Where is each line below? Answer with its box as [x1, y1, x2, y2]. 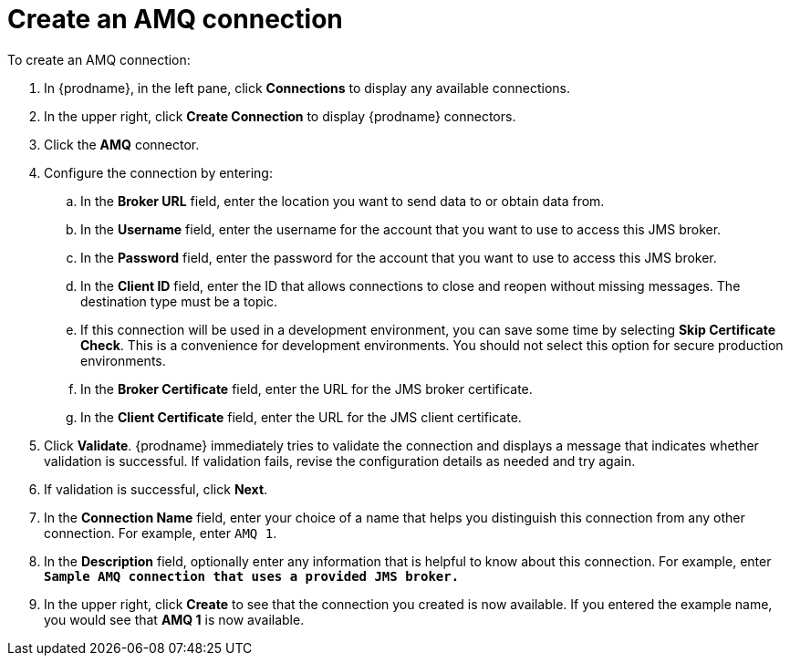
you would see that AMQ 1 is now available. [44, 611, 305, 627]
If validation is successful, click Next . [44, 481, 268, 497]
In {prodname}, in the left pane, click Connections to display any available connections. [44, 79, 570, 96]
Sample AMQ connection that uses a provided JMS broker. [44, 568, 460, 584]
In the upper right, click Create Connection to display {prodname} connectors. [44, 108, 516, 124]
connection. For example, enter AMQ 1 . [44, 524, 277, 541]
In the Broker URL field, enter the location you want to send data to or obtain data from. [80, 192, 605, 209]
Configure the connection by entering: [44, 164, 273, 181]
